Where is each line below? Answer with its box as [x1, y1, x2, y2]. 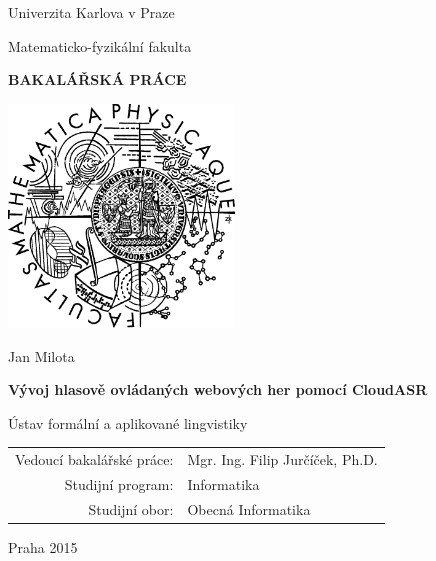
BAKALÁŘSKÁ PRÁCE [8, 69, 187, 90]
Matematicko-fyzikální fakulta [8, 35, 192, 56]
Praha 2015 [8, 536, 78, 557]
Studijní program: [64, 474, 174, 495]
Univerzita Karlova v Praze [8, 2, 175, 22]
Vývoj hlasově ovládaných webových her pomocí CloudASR [8, 379, 428, 400]
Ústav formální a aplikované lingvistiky [8, 412, 248, 433]
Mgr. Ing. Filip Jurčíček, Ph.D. [187, 449, 378, 470]
